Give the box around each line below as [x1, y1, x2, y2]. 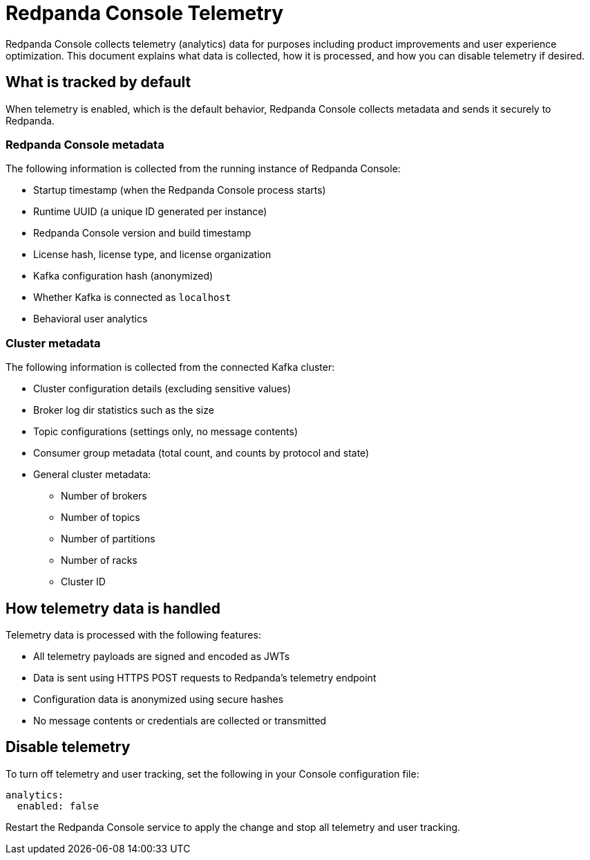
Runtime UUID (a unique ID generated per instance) [33, 205, 267, 218]
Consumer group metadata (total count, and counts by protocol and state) [33, 447, 370, 459]
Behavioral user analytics [33, 313, 148, 325]
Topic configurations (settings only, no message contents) [33, 426, 298, 438]
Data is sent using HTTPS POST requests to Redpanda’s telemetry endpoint [33, 671, 377, 684]
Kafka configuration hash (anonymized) [33, 270, 213, 282]
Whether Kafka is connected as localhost [33, 291, 231, 304]
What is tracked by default [6, 73, 191, 91]
